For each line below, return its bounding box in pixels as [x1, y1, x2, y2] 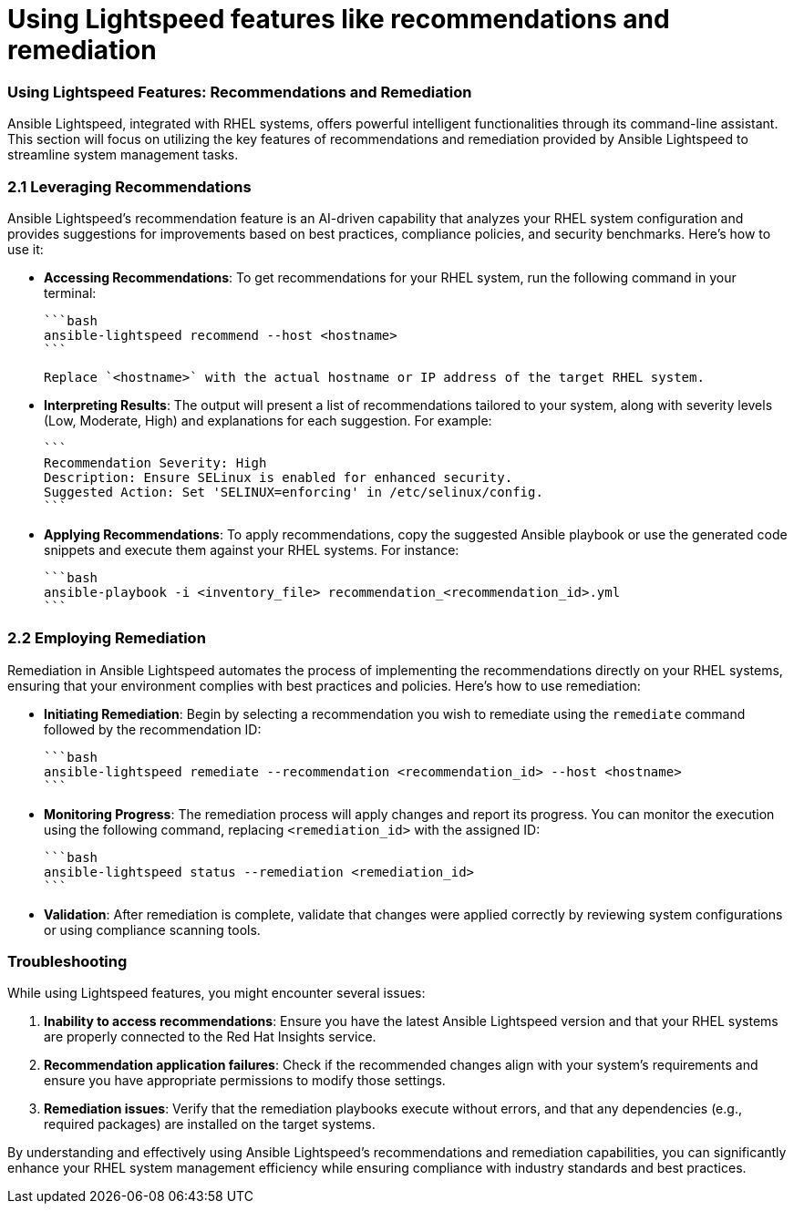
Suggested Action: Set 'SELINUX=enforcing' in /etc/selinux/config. [44, 484, 543, 499]
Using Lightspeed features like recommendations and [7, 4, 670, 35]
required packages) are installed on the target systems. [44, 1116, 376, 1133]
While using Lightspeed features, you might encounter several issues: [7, 985, 426, 1001]
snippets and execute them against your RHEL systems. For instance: [44, 541, 459, 558]
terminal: [44, 284, 97, 301]
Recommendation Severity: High [44, 455, 267, 470]
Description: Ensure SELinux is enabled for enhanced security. [44, 469, 513, 485]
